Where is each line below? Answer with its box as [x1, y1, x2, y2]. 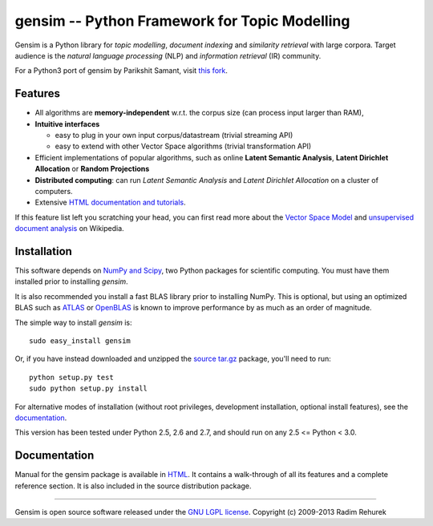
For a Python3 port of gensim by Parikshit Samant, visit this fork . [14, 66, 229, 75]
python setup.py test [29, 373, 114, 382]
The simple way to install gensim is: [14, 318, 132, 327]
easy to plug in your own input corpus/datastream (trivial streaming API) [55, 131, 293, 140]
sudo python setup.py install [29, 384, 148, 393]
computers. [34, 186, 73, 196]
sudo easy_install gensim [29, 337, 132, 345]
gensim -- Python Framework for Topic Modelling [14, 12, 350, 30]
